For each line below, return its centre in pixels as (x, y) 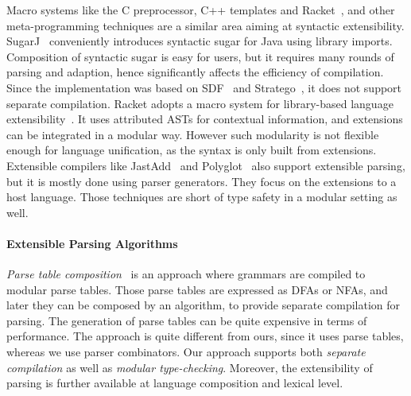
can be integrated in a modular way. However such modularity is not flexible (193, 134)
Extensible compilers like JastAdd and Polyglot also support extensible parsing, (206, 165)
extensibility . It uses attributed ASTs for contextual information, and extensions (205, 119)
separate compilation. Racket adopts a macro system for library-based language (200, 103)
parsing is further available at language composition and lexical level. (175, 383)
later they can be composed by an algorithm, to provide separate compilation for (204, 305)
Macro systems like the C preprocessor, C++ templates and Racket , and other (201, 10)
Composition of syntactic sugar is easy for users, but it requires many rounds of (200, 56)
